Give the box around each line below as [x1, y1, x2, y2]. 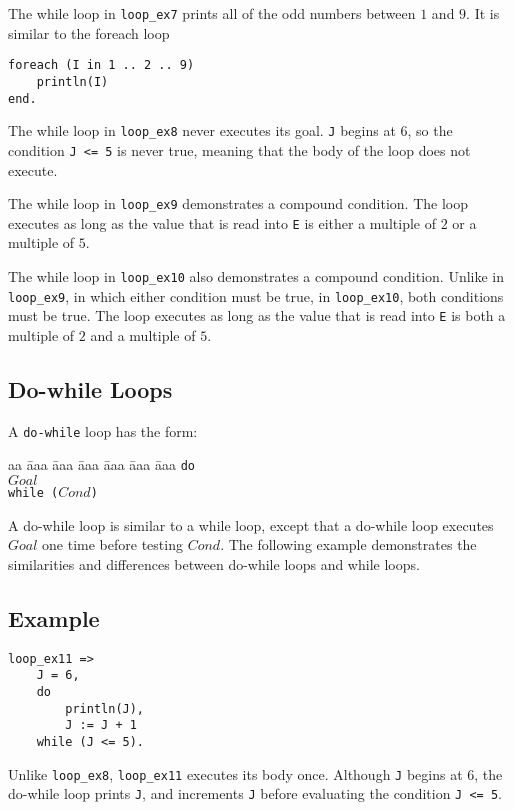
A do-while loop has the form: [8, 420, 198, 441]
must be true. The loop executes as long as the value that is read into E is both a [8, 305, 506, 326]
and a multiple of [90, 325, 196, 345]
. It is [466, 3, 500, 23]
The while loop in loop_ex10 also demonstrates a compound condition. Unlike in [8, 266, 505, 287]
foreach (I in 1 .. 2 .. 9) [8, 58, 195, 73]
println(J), [65, 701, 145, 716]
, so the [407, 120, 453, 141]
